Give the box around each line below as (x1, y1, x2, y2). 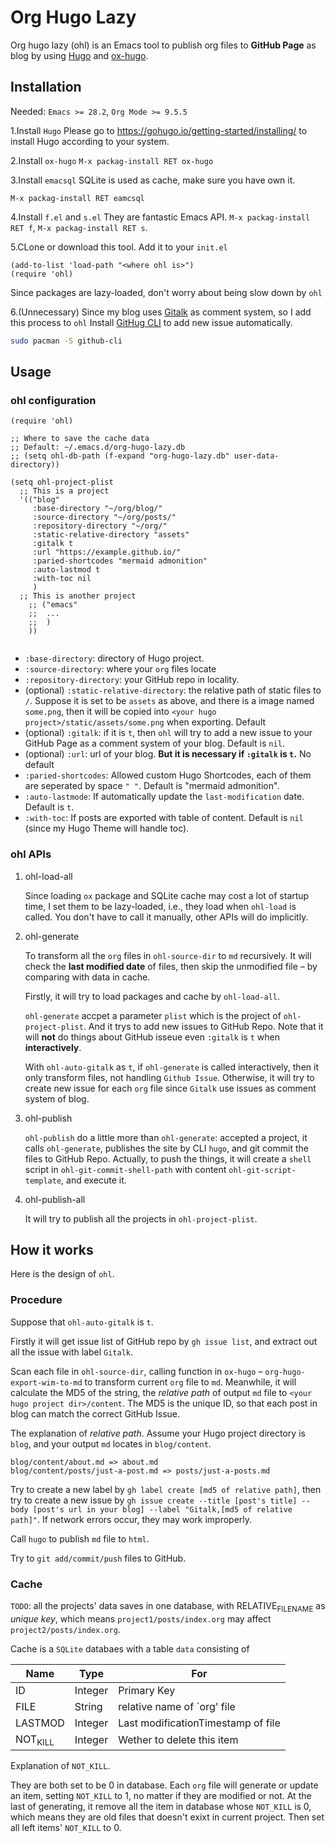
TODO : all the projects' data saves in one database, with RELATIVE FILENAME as (10, 1600, 326, 1614)
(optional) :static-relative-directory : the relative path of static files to (24, 684, 322, 696)
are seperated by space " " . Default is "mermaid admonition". (24, 780, 280, 792)
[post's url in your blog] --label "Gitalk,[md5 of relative (32, 1504, 293, 1515)
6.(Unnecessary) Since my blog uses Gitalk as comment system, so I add (10, 306, 312, 318)
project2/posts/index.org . (10, 1623, 121, 1635)
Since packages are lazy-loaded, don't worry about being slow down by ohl (10, 286, 323, 298)
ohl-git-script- (228, 1165, 297, 1175)
